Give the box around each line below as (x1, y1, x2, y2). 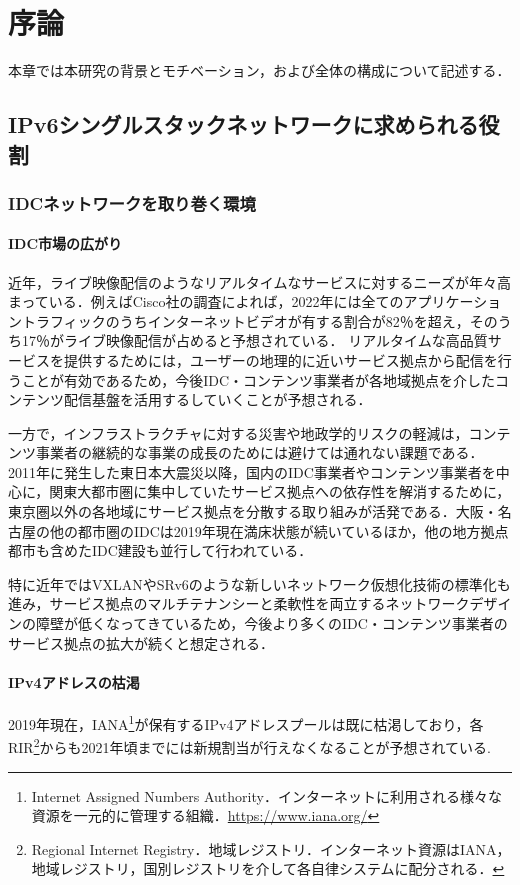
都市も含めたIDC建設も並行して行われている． (8, 540, 306, 561)
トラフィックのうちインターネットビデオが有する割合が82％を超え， (21, 310, 470, 331)
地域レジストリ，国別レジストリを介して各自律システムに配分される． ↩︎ (31, 858, 505, 879)
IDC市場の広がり (8, 233, 123, 254)
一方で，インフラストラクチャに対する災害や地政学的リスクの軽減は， (8, 422, 469, 443)
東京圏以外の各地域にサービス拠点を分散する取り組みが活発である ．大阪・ (8, 501, 498, 522)
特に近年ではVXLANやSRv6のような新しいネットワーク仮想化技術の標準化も (8, 573, 511, 594)
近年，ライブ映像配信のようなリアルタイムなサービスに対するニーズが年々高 (8, 271, 511, 292)
